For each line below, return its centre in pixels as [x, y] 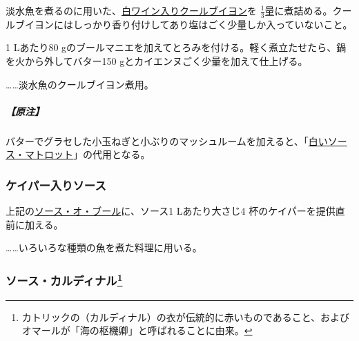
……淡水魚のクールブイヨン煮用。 [80, 84]
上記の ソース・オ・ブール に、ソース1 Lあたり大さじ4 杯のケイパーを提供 [171, 211]
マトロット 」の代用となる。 [87, 154]
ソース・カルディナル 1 [64, 280]
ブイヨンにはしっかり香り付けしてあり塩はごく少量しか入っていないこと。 [184, 24]
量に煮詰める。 [299, 10]
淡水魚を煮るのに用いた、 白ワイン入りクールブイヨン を [131, 10]
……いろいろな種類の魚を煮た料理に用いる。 [104, 247]
